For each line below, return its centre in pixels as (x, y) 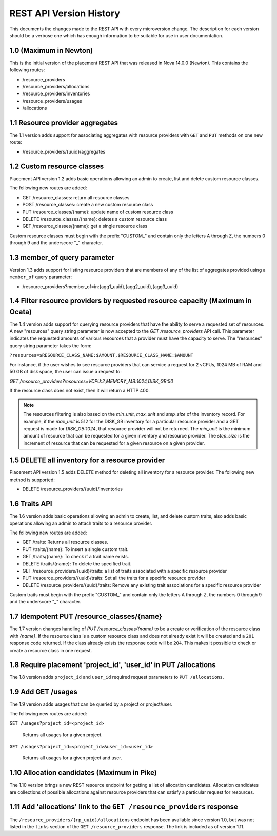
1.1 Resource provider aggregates (64, 123)
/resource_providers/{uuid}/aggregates (64, 151)
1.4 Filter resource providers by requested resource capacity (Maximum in (131, 301)
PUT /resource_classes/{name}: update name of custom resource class (98, 212)
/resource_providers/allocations (56, 87)
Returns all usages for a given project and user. (72, 758)
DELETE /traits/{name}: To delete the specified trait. (77, 564)
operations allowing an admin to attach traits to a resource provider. (81, 523)
